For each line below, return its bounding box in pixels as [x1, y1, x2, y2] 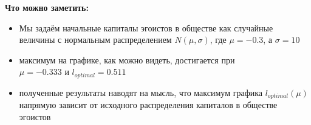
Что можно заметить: [5, 1, 89, 13]
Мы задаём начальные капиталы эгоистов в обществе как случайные [19, 21, 273, 34]
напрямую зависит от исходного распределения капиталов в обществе [19, 98, 278, 111]
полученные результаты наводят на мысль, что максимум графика [19, 86, 263, 98]
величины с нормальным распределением [19, 33, 172, 46]
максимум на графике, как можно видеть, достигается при [19, 53, 235, 66]
